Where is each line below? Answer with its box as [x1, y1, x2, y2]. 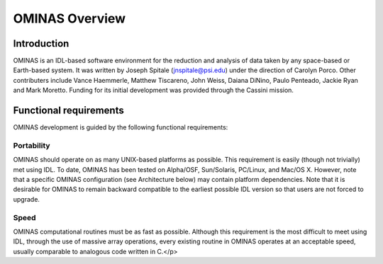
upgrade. [13, 195, 40, 203]
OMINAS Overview [13, 11, 126, 26]
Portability [13, 140, 50, 150]
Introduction [13, 38, 70, 50]
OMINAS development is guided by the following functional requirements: [13, 123, 228, 132]
